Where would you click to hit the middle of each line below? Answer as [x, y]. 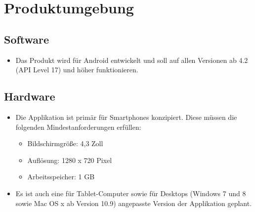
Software [27, 39]
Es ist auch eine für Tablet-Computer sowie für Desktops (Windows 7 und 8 [131, 193]
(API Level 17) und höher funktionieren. [77, 70]
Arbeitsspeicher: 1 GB [61, 177]
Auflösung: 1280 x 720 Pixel [70, 160]
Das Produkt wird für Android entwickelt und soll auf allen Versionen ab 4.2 [132, 60]
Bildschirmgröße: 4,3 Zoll [65, 143]
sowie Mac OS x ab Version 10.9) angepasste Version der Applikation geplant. [134, 203]
